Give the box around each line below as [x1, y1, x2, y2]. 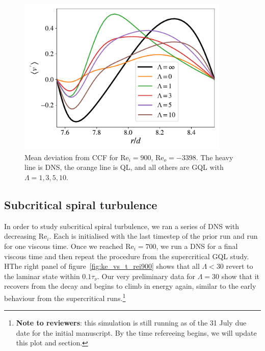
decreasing [4, 231, 37, 241]
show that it [221, 270, 260, 281]
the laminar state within [4, 270, 80, 281]
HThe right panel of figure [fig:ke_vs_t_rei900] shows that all [4, 261, 200, 271]
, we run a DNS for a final [156, 240, 238, 251]
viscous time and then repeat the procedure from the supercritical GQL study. [4, 250, 249, 261]
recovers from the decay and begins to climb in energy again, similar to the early [4, 281, 256, 291]
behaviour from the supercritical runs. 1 [4, 291, 126, 303]
